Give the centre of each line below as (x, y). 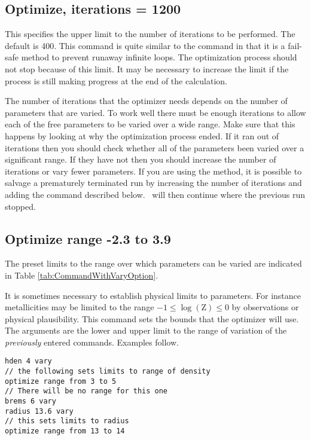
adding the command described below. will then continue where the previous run (155, 194)
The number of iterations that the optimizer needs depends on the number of (146, 101)
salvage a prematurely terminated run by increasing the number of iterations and (153, 183)
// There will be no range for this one (86, 391)
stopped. (20, 206)
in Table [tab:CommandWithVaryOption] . (82, 275)
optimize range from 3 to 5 (61, 381)
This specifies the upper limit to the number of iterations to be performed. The (150, 34)
